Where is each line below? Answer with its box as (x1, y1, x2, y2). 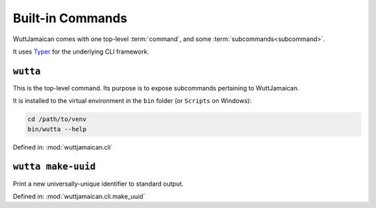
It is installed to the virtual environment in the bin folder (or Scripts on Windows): (13, 97, 252, 105)
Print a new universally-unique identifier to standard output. (13, 179, 184, 188)
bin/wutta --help (27, 125, 87, 133)
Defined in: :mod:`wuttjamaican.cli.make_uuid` (13, 192, 146, 200)
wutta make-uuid (13, 161, 96, 173)
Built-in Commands (13, 10, 128, 26)
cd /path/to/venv (27, 115, 87, 123)
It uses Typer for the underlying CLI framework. (13, 47, 150, 56)
